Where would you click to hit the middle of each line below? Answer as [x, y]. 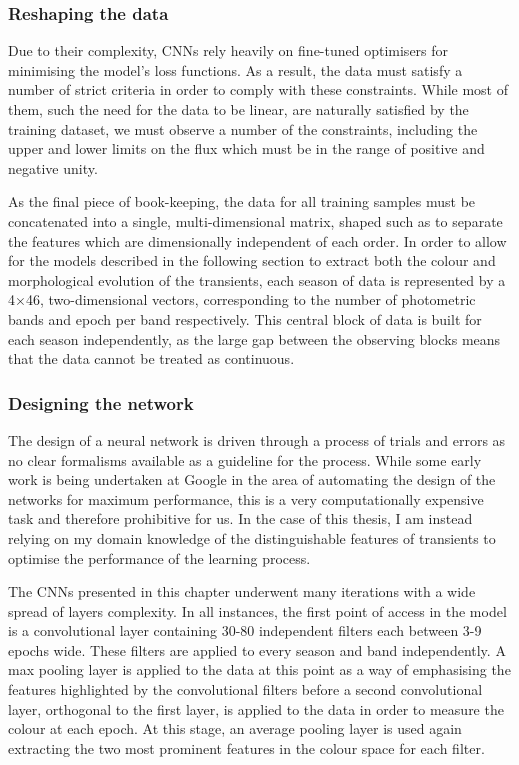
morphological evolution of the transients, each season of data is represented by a [257, 279]
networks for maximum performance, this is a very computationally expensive [246, 498]
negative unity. [53, 167]
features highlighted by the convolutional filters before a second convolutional [245, 689]
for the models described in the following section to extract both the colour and [252, 260]
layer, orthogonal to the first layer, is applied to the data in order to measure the [256, 708]
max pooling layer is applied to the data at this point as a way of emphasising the [259, 669]
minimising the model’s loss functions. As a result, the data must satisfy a [235, 69]
